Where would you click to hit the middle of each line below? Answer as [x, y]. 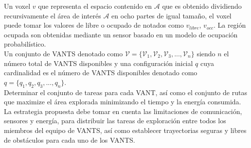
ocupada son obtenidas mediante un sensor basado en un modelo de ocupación [121, 34]
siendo [206, 53]
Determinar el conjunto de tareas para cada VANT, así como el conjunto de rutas [125, 92]
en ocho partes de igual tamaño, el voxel [171, 15]
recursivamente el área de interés [53, 15]
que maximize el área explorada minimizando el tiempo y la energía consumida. [123, 102]
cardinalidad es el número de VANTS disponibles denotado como [101, 73]
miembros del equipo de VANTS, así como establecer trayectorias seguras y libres [125, 130]
